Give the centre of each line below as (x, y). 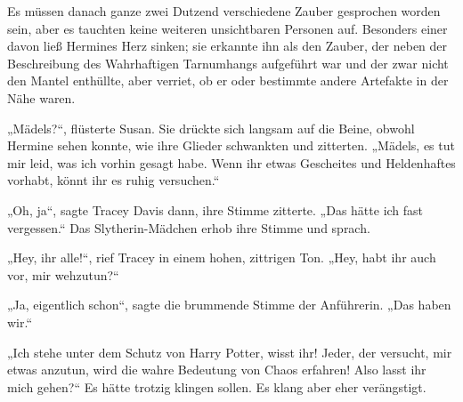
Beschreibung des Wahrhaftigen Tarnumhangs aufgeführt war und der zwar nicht (228, 63)
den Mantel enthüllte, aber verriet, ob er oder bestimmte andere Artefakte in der (228, 80)
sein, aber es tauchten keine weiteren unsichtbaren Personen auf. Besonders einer (227, 28)
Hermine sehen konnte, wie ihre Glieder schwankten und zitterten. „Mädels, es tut (231, 145)
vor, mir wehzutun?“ (63, 274)
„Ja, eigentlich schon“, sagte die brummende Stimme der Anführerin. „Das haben (229, 305)
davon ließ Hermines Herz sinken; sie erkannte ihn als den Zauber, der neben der (227, 46)
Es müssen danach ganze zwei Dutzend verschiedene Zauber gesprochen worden (224, 11)
